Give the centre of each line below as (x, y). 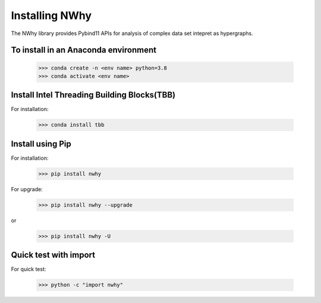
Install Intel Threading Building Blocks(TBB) (93, 95)
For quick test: (29, 269)
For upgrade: (27, 189)
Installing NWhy (51, 15)
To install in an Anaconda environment (84, 50)
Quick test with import (53, 255)
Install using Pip (41, 143)
